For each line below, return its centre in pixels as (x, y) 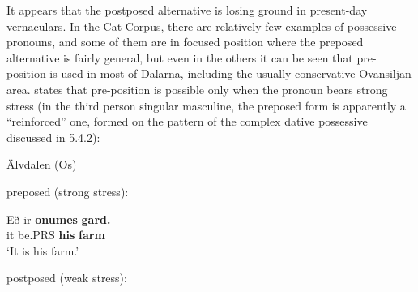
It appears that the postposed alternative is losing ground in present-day (187, 10)
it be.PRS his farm (56, 235)
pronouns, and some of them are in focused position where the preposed (185, 42)
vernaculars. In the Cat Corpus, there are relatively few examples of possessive (202, 26)
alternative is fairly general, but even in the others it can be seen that (180, 57)
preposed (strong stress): (68, 191)
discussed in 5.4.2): (53, 137)
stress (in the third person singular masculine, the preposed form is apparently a (206, 105)
